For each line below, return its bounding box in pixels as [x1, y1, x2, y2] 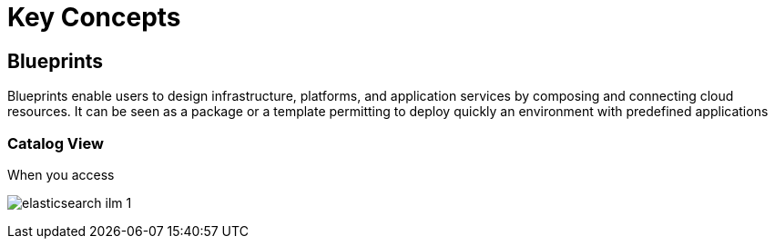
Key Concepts [7, 2, 181, 33]
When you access [7, 166, 115, 182]
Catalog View [7, 133, 104, 153]
